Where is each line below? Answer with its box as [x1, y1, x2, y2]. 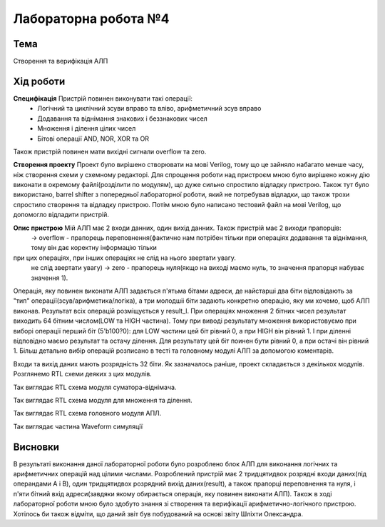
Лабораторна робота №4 [13, 11, 170, 26]
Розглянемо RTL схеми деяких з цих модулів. [13, 370, 153, 378]
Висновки [13, 441, 60, 453]
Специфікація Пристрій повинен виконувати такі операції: [13, 94, 192, 103]
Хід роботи [13, 75, 66, 87]
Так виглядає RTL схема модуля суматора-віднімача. [13, 383, 177, 391]
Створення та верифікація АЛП [13, 57, 108, 66]
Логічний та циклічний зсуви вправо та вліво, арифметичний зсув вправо [37, 104, 262, 113]
